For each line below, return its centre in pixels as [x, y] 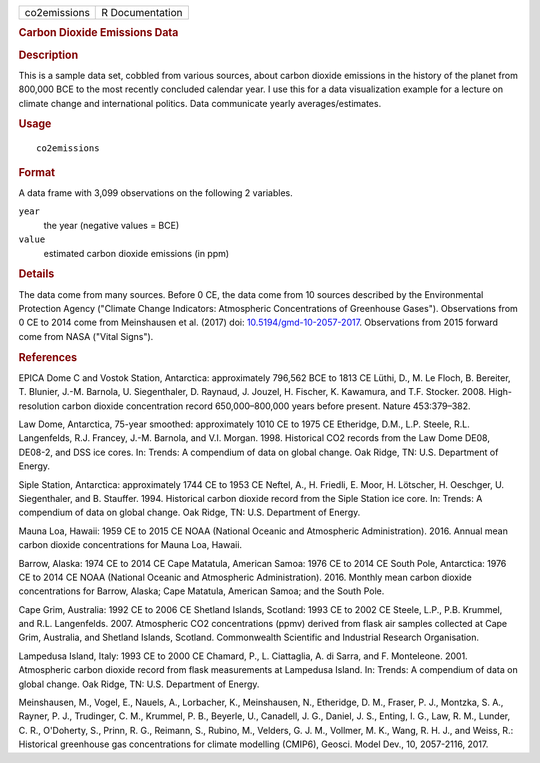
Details [36, 274]
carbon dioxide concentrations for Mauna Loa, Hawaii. [130, 545]
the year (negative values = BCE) [111, 225]
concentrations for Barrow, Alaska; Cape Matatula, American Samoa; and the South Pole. [201, 591]
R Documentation [142, 12]
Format [36, 172]
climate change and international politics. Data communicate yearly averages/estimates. [200, 103]
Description [48, 55]
